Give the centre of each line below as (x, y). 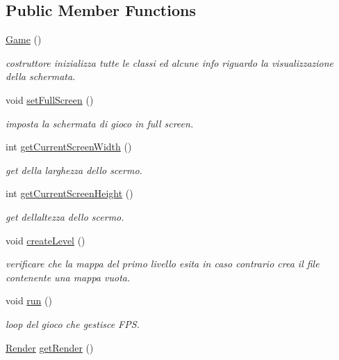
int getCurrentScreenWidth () (69, 147)
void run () (29, 300)
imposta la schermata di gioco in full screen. (100, 123)
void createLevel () (46, 240)
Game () (24, 39)
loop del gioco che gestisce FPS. (73, 323)
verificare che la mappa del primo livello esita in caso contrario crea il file (163, 264)
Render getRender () (50, 347)
